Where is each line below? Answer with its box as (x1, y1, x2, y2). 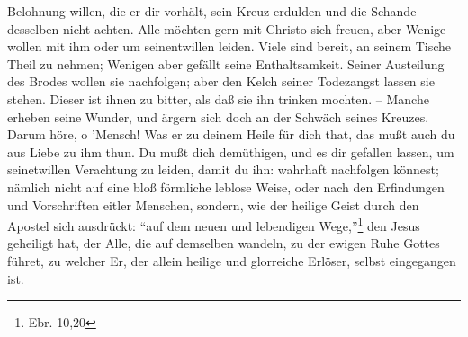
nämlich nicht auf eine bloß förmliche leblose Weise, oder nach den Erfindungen (7, 177, 445, 196)
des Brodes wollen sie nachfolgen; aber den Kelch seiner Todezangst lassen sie (7, 72, 435, 91)
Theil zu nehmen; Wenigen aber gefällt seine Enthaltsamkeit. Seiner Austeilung (7, 54, 445, 73)
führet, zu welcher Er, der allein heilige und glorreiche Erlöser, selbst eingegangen (7, 251, 456, 270)
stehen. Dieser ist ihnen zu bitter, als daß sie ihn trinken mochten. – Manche (7, 89, 429, 108)
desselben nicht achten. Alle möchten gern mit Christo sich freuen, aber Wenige (7, 19, 446, 38)
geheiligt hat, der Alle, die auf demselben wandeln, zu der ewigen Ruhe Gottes (7, 234, 440, 253)
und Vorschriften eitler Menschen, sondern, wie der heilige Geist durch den (7, 195, 419, 214)
